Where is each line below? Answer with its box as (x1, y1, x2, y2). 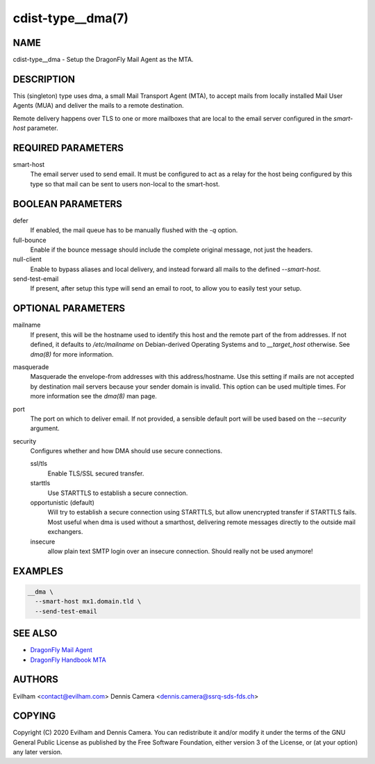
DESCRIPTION (12, 73, 76, 85)
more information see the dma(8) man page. (30, 392, 158, 400)
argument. (30, 424, 60, 432)
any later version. (12, 748, 62, 756)
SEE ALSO (12, 628, 58, 640)
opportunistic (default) (30, 498, 95, 507)
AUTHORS (12, 674, 59, 685)
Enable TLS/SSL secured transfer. (47, 469, 144, 478)
